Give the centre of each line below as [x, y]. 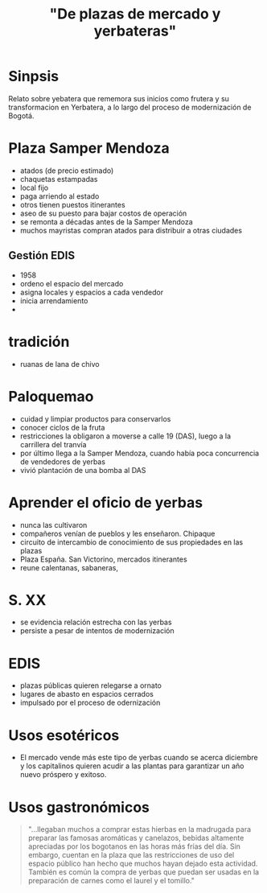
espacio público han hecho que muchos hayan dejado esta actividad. [143, 864]
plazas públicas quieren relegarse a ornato [91, 685]
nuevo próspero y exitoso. [63, 775]
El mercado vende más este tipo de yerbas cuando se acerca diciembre [139, 758]
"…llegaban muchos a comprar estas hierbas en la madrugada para [140, 829]
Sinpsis [33, 76]
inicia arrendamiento [54, 300]
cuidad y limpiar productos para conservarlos [95, 418]
